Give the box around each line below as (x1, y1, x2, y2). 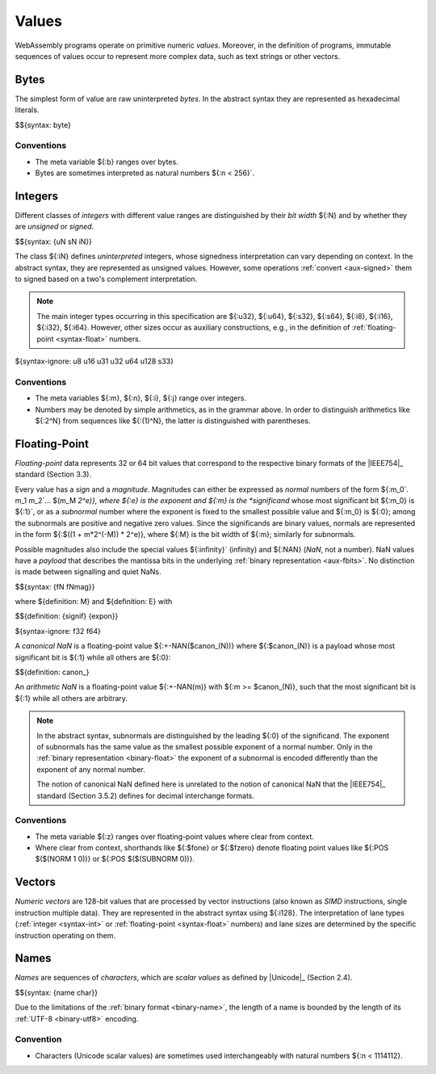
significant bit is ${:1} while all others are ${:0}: (15, 652, 171, 662)
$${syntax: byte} (15, 120, 72, 129)
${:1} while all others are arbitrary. (15, 693, 128, 703)
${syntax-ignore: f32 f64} (15, 626, 101, 636)
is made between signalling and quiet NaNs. (15, 567, 161, 577)
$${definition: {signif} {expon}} (15, 611, 119, 621)
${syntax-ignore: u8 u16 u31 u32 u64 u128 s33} (15, 356, 174, 366)
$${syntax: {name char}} (15, 988, 99, 997)
